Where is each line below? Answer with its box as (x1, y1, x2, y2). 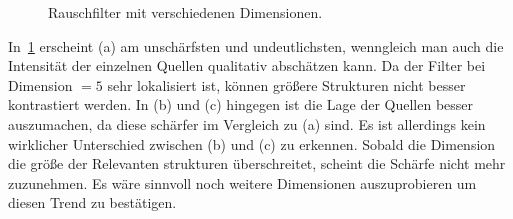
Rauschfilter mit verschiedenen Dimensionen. (48, 2, 323, 22)
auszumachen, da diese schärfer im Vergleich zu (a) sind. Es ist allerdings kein (8, 113, 486, 134)
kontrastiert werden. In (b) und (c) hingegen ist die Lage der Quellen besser (8, 94, 474, 115)
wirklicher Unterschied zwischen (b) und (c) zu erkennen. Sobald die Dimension (8, 133, 496, 154)
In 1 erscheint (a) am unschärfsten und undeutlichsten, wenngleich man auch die (8, 35, 504, 56)
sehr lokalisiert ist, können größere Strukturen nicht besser (107, 74, 466, 95)
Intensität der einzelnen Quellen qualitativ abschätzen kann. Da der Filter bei (8, 55, 486, 76)
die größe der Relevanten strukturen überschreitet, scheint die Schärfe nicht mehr (8, 153, 506, 174)
